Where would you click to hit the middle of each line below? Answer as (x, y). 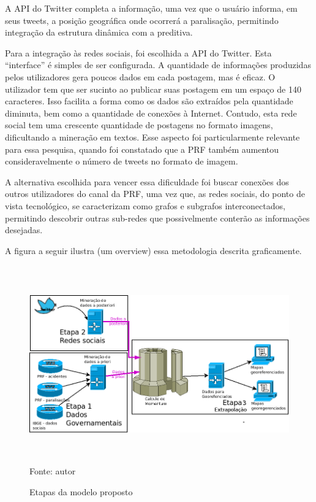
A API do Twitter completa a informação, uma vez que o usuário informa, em (151, 8)
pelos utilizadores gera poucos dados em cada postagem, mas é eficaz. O (140, 76)
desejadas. (24, 230)
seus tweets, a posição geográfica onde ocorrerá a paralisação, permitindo (142, 20)
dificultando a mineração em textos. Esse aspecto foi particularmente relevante (152, 137)
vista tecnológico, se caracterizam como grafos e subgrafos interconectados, (145, 205)
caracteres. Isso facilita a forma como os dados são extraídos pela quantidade (149, 101)
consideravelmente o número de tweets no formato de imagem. (122, 161)
